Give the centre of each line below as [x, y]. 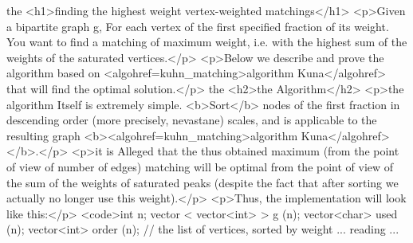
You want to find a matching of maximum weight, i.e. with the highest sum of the [207, 42]
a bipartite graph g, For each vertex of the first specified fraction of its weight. [198, 26]
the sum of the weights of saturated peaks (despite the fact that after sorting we [203, 182]
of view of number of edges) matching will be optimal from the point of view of [200, 166]
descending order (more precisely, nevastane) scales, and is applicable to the [192, 120]
